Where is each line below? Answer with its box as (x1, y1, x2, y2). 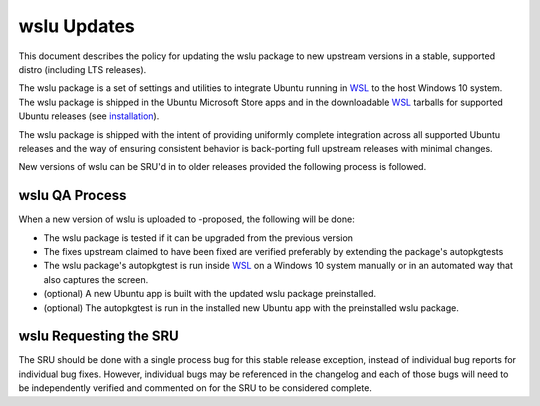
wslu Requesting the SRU (18, 328, 179, 345)
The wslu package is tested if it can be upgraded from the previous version (43, 231, 354, 244)
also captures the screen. (43, 273, 149, 285)
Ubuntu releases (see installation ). (18, 110, 160, 122)
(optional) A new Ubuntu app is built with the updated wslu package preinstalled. (43, 288, 377, 300)
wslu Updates (18, 15, 135, 37)
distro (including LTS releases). (18, 63, 147, 75)
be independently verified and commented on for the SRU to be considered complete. (18, 382, 372, 394)
